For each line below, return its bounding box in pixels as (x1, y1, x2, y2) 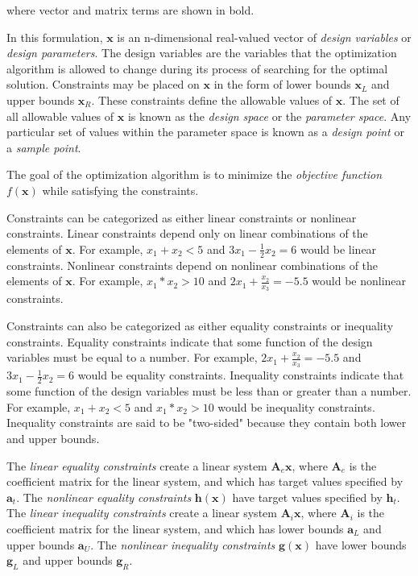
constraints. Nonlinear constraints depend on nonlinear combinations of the (6, 256, 379, 273)
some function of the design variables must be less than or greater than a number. (6, 383, 412, 400)
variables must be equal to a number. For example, (6, 349, 258, 366)
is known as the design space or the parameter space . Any (127, 107, 412, 124)
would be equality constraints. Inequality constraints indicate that (77, 367, 404, 383)
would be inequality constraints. (217, 398, 375, 415)
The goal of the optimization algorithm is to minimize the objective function (6, 166, 383, 183)
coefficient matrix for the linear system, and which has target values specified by (6, 473, 404, 490)
